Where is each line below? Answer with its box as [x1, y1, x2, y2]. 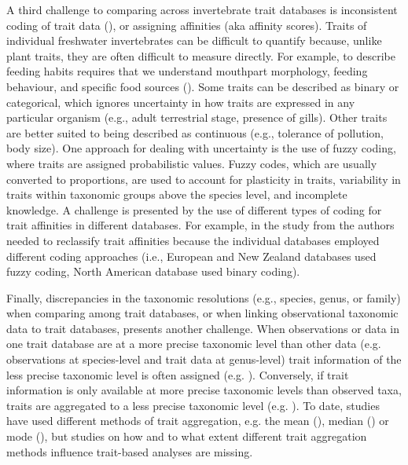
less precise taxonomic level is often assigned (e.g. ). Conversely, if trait [6, 366, 349, 383]
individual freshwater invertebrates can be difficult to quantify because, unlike [6, 32, 382, 49]
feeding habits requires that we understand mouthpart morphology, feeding [6, 63, 368, 79]
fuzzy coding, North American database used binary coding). [6, 263, 300, 280]
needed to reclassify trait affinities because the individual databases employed [6, 232, 380, 248]
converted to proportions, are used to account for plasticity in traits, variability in [6, 170, 401, 187]
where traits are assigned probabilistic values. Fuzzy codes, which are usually [6, 155, 377, 171]
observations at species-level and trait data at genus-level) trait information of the [6, 351, 402, 368]
